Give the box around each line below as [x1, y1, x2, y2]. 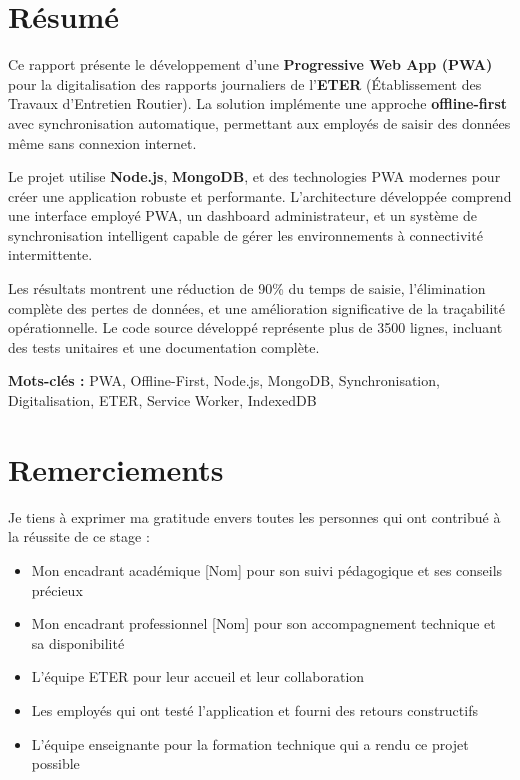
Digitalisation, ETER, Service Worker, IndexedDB [8, 390, 317, 411]
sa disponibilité [31, 632, 125, 653]
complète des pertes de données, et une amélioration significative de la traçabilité [8, 297, 505, 318]
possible [31, 753, 80, 774]
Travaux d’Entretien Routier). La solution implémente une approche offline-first [8, 93, 507, 114]
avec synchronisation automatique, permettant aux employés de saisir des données [8, 112, 511, 133]
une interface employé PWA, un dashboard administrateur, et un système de [8, 205, 477, 226]
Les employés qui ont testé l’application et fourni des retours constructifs [31, 699, 478, 720]
